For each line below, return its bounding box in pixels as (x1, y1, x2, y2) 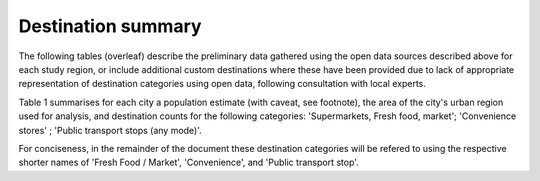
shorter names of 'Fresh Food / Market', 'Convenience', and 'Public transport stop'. (18, 156, 359, 169)
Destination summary (18, 15, 202, 37)
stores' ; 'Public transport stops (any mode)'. (18, 124, 202, 136)
